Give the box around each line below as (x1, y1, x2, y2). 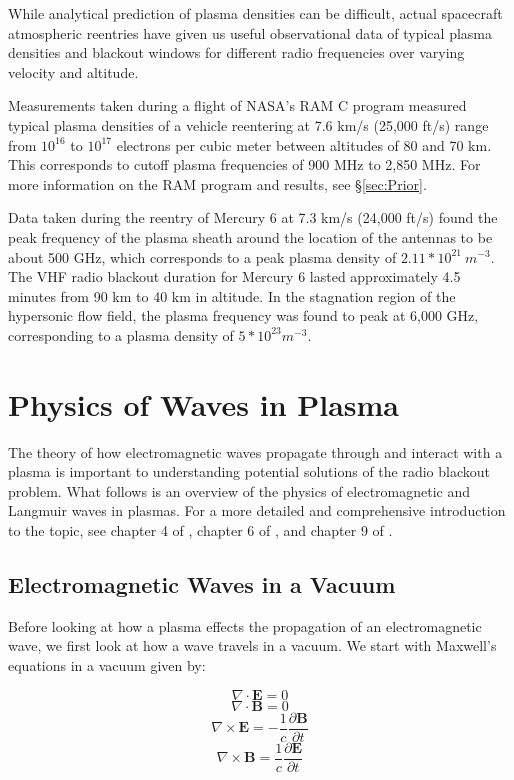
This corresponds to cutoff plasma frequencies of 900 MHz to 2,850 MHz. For (8, 154, 481, 175)
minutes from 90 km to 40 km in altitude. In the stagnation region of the (8, 285, 456, 306)
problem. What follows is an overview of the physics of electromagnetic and (8, 480, 471, 501)
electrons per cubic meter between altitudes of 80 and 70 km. (116, 134, 492, 155)
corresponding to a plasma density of (8, 324, 234, 345)
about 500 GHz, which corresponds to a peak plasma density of (8, 246, 397, 267)
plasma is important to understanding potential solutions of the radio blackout (8, 461, 491, 482)
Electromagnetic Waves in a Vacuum (8, 568, 396, 599)
